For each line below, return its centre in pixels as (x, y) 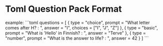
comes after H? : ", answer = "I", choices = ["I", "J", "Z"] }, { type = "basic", (81, 27)
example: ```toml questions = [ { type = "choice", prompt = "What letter (78, 23)
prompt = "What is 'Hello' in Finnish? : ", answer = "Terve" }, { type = (76, 33)
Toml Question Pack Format (64, 9)
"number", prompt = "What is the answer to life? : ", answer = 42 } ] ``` (77, 38)
